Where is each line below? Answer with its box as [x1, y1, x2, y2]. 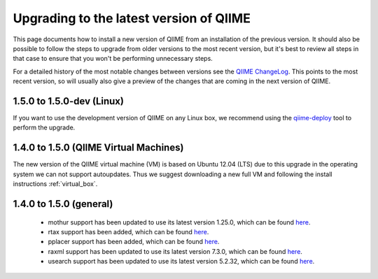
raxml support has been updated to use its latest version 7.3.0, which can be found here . [48, 247, 302, 255]
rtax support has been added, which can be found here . [48, 227, 209, 236]
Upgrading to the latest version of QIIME [13, 10, 251, 26]
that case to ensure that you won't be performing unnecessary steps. [13, 55, 213, 63]
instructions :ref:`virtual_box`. [13, 180, 98, 188]
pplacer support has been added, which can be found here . [48, 238, 220, 246]
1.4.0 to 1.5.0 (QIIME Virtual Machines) [13, 142, 184, 154]
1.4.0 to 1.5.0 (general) [13, 198, 113, 210]
